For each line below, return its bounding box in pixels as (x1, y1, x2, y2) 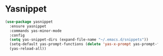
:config (9, 33, 25, 38)
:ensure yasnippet (9, 24, 47, 28)
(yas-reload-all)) (9, 46, 47, 51)
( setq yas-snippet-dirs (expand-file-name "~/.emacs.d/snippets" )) (9, 37, 149, 42)
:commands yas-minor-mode (9, 28, 62, 33)
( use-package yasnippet (5, 19, 53, 24)
